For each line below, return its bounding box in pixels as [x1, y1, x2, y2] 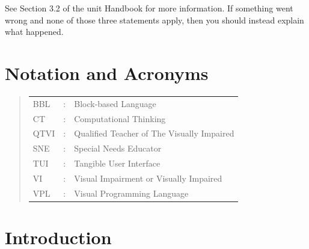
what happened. [5, 25, 64, 38]
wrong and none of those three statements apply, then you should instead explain [5, 13, 304, 26]
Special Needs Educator [74, 142, 162, 155]
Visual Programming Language [74, 186, 189, 199]
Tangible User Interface [74, 157, 161, 170]
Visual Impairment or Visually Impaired [74, 171, 222, 184]
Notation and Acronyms [5, 60, 209, 85]
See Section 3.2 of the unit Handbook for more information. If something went [5, 2, 293, 14]
